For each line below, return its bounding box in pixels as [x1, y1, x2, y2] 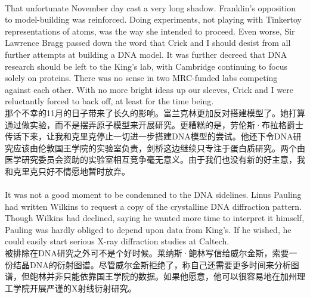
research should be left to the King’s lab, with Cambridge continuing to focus [5, 60, 288, 72]
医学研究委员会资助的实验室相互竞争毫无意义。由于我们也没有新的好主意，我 [5, 153, 305, 166]
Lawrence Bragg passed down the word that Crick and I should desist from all [5, 36, 291, 49]
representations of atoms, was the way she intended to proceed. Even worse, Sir [5, 24, 295, 37]
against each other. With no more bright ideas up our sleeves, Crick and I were [5, 83, 293, 95]
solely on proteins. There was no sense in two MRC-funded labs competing [5, 72, 278, 84]
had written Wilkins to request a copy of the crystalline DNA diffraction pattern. [5, 200, 302, 212]
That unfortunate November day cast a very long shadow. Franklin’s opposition [5, 1, 296, 14]
